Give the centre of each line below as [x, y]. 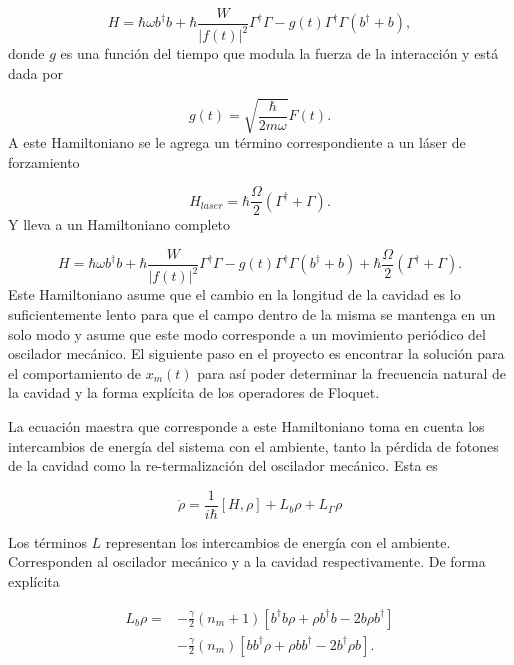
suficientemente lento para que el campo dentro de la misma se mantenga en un [252, 313]
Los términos [47, 541]
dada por [35, 73]
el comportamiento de [75, 372]
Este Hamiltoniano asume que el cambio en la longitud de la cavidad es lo [234, 294]
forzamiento [44, 161]
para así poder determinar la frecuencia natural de [352, 372]
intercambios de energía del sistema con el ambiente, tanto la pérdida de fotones [253, 445]
